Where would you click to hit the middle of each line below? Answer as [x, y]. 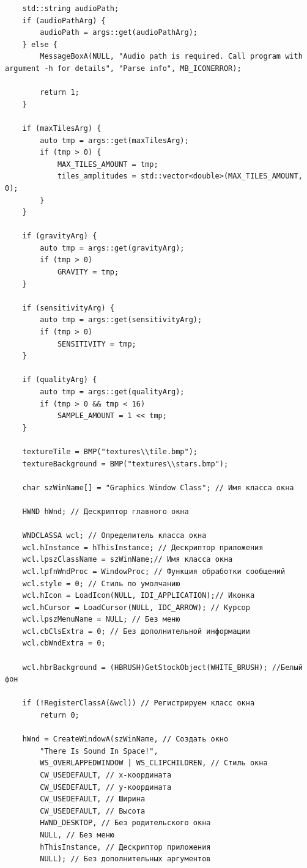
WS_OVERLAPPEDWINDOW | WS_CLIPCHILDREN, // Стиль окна [154, 763]
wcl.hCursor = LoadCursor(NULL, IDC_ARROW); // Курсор [136, 607]
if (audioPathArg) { [64, 20]
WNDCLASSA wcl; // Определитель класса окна [114, 536]
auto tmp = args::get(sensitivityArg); [121, 320]
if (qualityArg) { [60, 380]
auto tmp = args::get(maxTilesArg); [114, 140]
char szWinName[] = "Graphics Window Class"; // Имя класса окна [158, 487]
